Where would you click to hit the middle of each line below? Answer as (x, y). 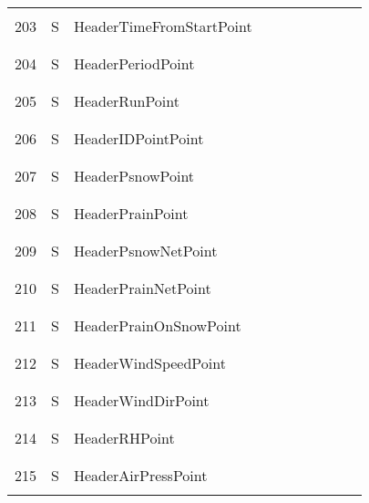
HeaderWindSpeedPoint (149, 363)
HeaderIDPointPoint (138, 138)
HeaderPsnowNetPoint (145, 251)
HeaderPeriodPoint (134, 63)
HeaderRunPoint (126, 101)
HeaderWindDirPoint (141, 400)
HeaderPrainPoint (131, 213)
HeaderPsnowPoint (134, 176)
